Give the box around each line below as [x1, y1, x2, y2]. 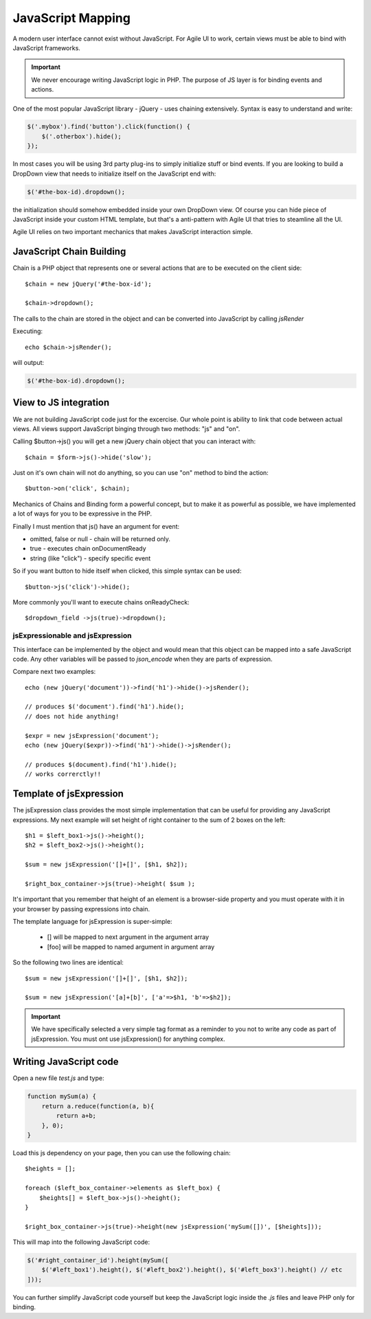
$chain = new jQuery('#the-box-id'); [25, 279, 153, 288]
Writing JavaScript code [12, 1056, 120, 1068]
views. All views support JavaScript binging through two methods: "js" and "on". [12, 424, 240, 433]
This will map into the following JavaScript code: [12, 1238, 150, 1246]
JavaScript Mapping [12, 10, 131, 25]
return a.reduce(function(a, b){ [41, 1102, 155, 1110]
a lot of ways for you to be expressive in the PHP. [12, 509, 153, 518]
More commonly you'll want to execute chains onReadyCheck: [12, 598, 190, 606]
